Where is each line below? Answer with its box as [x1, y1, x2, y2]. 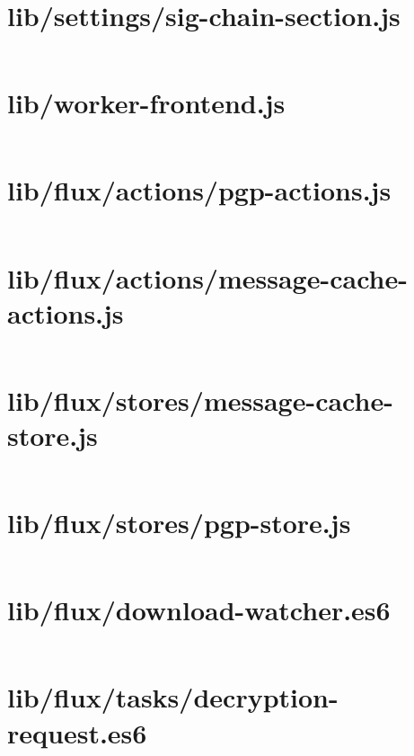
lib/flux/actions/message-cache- [7, 259, 408, 296]
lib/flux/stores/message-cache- [7, 381, 393, 418]
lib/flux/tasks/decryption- [7, 679, 339, 716]
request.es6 [7, 714, 147, 751]
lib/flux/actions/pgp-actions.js [7, 172, 392, 209]
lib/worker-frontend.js [7, 84, 286, 121]
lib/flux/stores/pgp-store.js [7, 504, 351, 541]
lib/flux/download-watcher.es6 [7, 591, 391, 628]
